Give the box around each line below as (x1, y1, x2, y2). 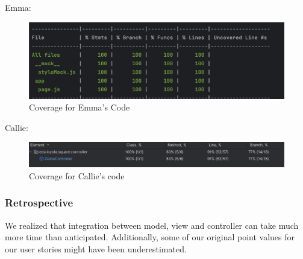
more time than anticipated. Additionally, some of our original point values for (5, 231, 295, 243)
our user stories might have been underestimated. (5, 242, 187, 255)
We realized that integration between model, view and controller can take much (5, 219, 299, 231)
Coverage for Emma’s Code (29, 101, 130, 114)
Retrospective (5, 195, 73, 210)
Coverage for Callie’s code (29, 169, 125, 182)
